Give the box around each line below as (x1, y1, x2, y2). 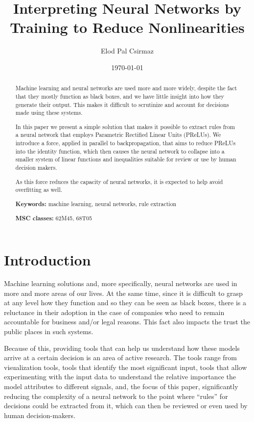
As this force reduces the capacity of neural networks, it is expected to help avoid (15, 177, 223, 185)
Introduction (4, 250, 91, 270)
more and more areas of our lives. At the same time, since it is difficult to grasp (4, 288, 243, 298)
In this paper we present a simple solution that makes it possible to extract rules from (15, 122, 235, 131)
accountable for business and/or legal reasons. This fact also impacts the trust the (4, 316, 250, 327)
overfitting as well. (15, 185, 63, 194)
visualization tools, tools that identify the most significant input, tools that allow (4, 362, 247, 372)
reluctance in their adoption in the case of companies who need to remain (4, 307, 225, 317)
